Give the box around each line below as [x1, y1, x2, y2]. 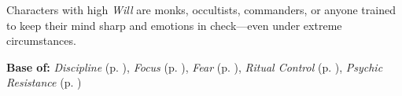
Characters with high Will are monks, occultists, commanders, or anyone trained [6, 2, 396, 17]
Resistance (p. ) [6, 74, 82, 90]
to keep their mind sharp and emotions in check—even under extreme [6, 17, 342, 33]
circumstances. [6, 32, 76, 49]
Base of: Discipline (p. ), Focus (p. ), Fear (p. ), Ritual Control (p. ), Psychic [6, 58, 383, 75]
